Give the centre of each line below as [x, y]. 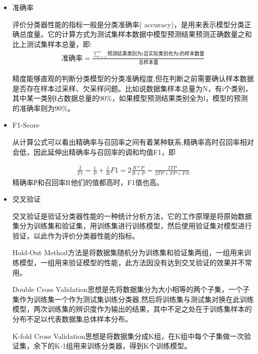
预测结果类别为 [125, 54]
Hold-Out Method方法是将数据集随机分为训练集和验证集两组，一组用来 [128, 252]
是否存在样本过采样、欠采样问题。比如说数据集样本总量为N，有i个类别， [132, 88]
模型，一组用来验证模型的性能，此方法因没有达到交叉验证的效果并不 [132, 262]
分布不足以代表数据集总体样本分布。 [72, 319]
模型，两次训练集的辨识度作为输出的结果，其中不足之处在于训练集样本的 [132, 309]
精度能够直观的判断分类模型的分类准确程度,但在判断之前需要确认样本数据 [133, 78]
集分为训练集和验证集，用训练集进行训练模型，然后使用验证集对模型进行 [132, 226]
